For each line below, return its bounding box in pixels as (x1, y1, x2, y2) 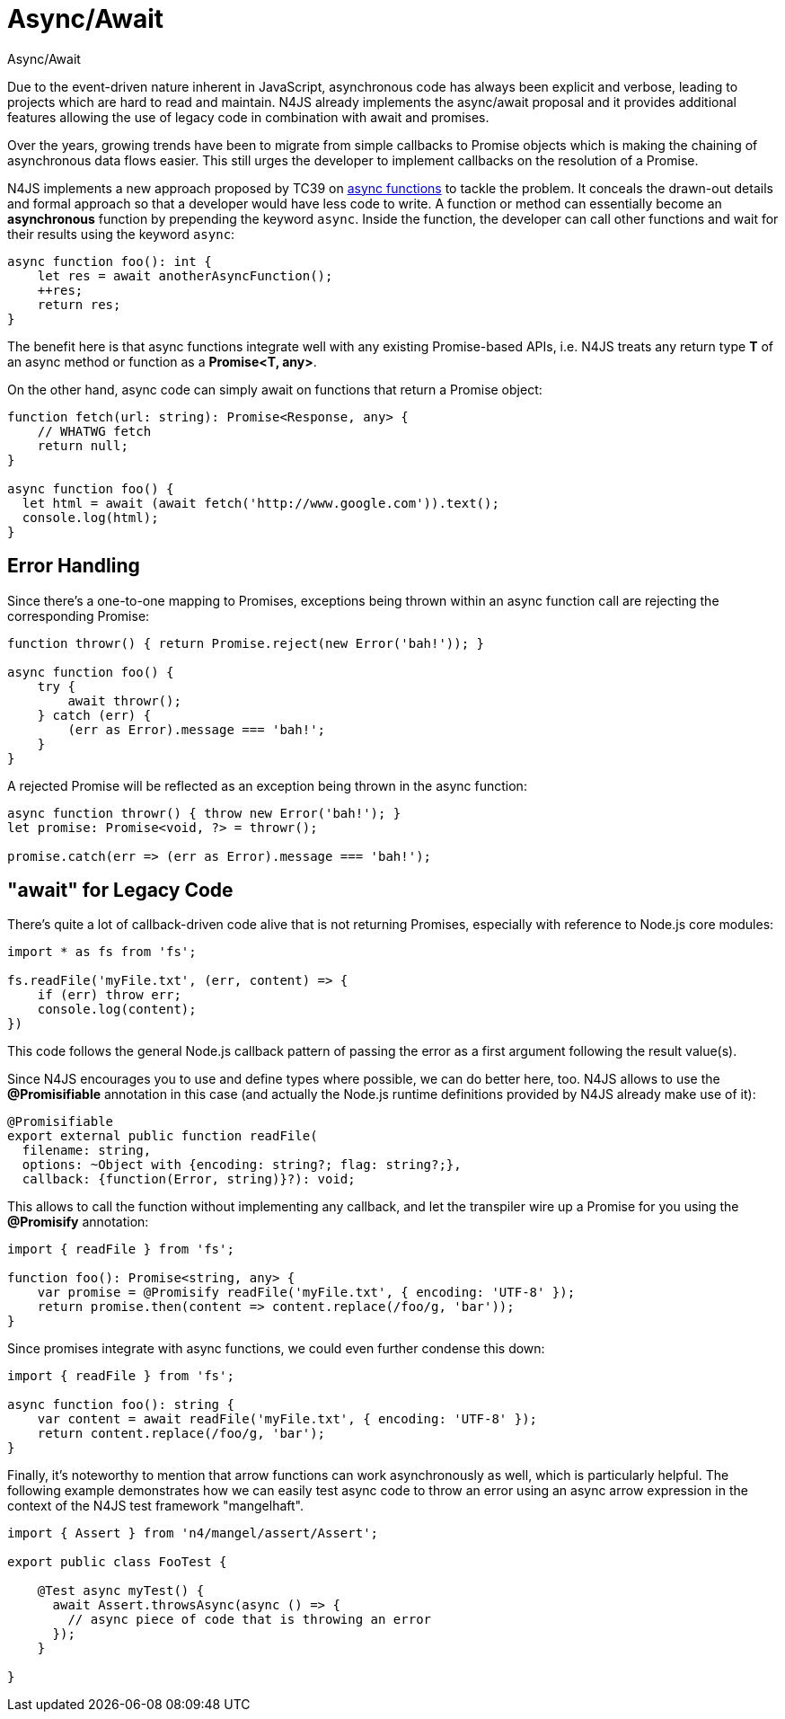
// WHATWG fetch (37, 423, 152, 439)
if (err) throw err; (37, 988, 181, 1003)
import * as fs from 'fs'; (7, 944, 197, 960)
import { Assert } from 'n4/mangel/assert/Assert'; (7, 1526, 379, 1541)
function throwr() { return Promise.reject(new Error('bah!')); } (7, 635, 485, 651)
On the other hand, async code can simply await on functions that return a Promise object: (7, 381, 542, 397)
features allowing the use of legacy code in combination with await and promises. (7, 109, 490, 125)
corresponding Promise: (7, 607, 150, 624)
